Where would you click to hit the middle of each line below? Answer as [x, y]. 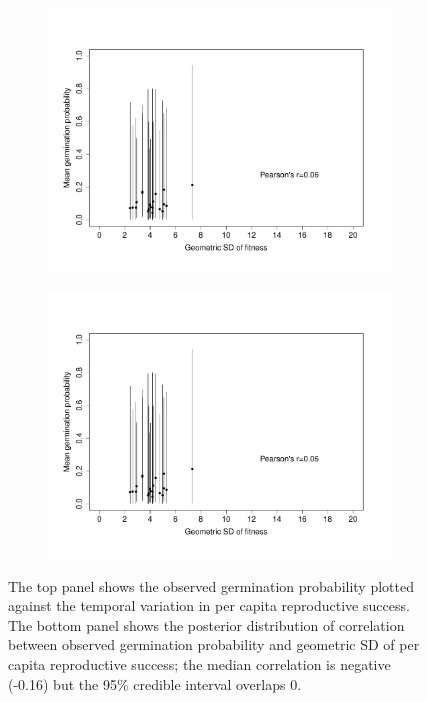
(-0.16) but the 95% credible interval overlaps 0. [155, 683]
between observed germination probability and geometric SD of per [214, 644]
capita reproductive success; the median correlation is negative [199, 664]
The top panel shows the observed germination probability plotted [211, 585]
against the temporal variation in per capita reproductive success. [209, 605]
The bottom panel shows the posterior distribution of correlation [206, 624]
